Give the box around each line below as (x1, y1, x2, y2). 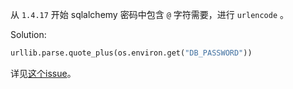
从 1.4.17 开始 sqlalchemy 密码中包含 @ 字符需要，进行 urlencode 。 (10, 9, 290, 20)
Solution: (10, 29, 47, 40)
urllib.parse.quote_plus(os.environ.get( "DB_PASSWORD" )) (10, 48, 253, 58)
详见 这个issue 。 (10, 67, 77, 79)
